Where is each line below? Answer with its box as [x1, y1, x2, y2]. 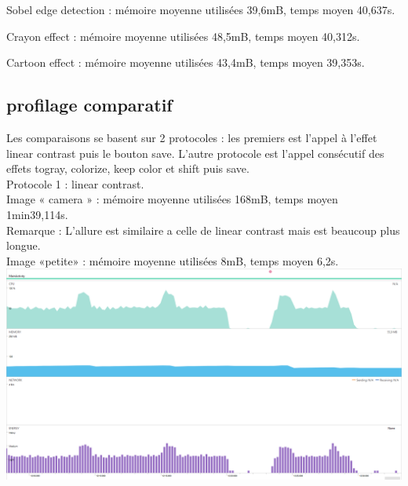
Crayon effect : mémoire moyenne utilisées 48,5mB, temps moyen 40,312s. [6, 27, 360, 44]
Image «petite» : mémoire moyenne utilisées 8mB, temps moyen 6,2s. [6, 252, 339, 269]
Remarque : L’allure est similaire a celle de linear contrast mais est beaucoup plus [6, 221, 400, 238]
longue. [6, 237, 41, 254]
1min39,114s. [6, 206, 68, 222]
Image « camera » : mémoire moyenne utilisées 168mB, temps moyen [6, 191, 338, 207]
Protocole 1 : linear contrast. [6, 175, 144, 192]
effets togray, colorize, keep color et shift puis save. [6, 160, 250, 177]
